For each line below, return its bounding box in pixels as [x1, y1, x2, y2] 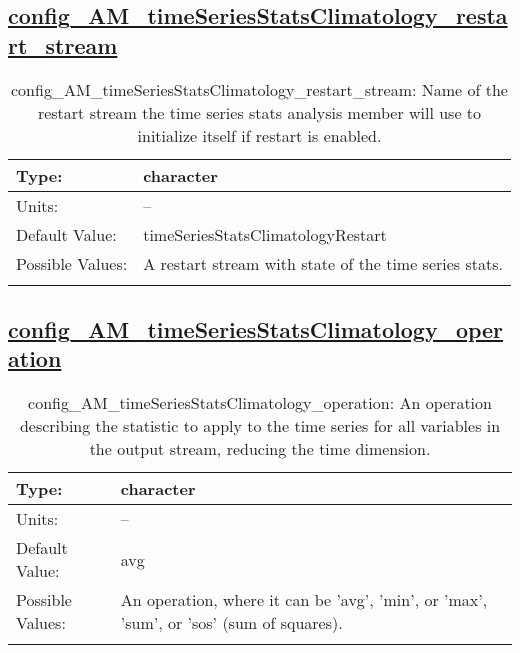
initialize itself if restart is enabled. [137, 123, 382, 147]
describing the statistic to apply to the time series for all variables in [19, 414, 501, 438]
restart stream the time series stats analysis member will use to [37, 100, 482, 124]
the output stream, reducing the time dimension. [89, 437, 431, 461]
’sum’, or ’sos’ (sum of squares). [120, 611, 343, 635]
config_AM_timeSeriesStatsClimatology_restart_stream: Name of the [11, 77, 508, 101]
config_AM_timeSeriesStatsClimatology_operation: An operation [28, 391, 492, 415]
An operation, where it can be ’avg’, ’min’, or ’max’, [120, 588, 488, 612]
